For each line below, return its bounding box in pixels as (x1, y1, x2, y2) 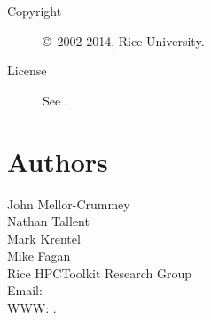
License (7, 61, 47, 80)
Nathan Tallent (7, 212, 90, 230)
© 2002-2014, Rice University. (43, 31, 205, 50)
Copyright (7, 2, 62, 20)
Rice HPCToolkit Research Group (7, 263, 192, 282)
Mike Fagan (7, 246, 71, 265)
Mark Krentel (7, 229, 81, 247)
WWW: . (7, 299, 57, 317)
